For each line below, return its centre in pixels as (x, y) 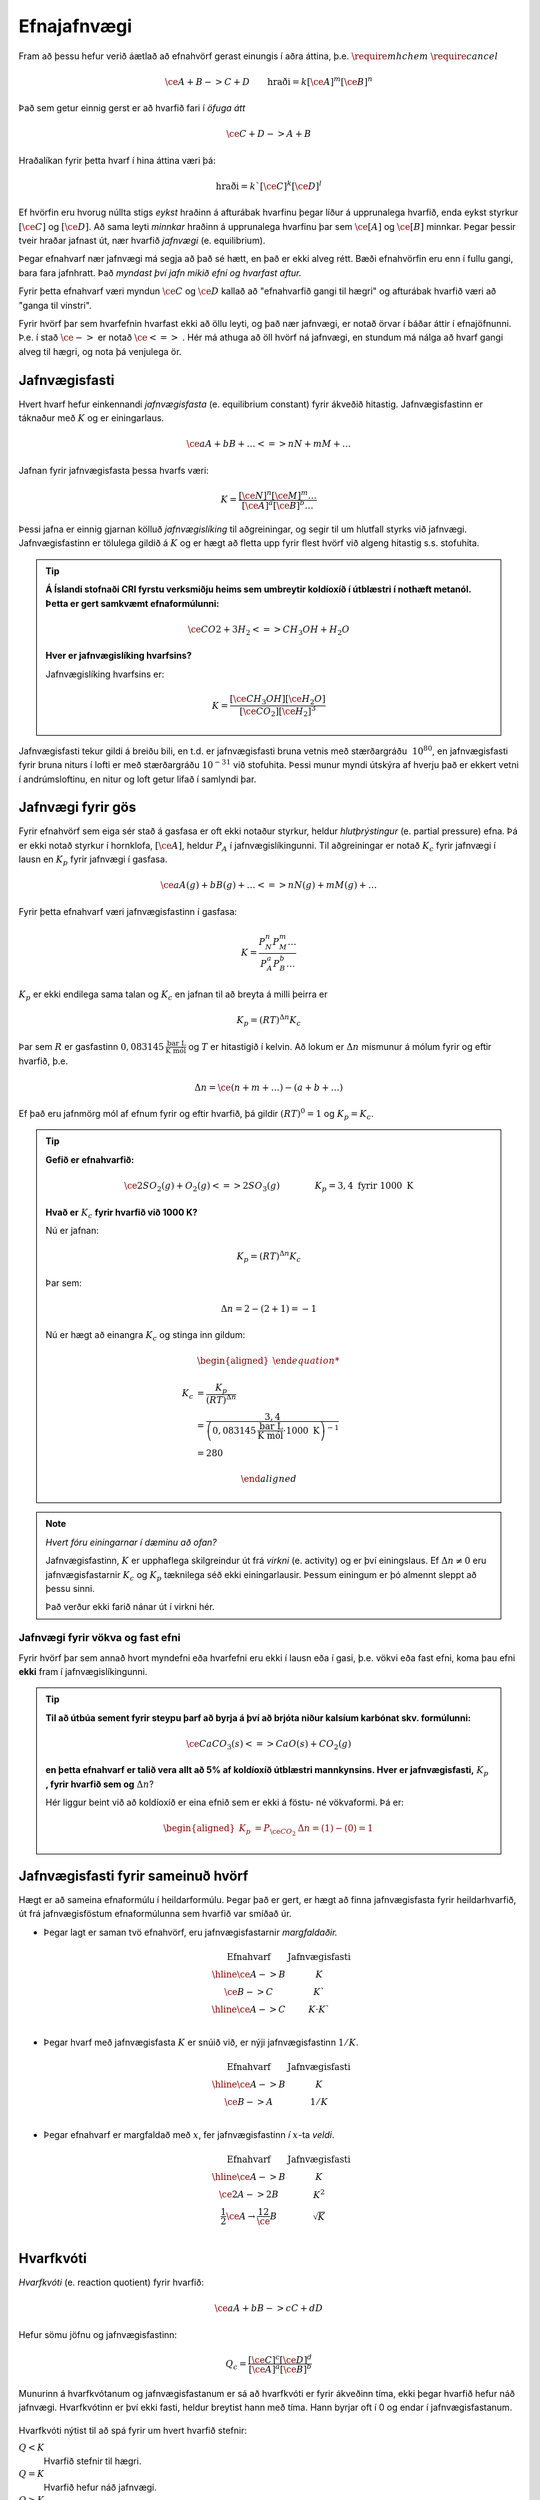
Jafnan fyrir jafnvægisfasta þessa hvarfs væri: (113, 470)
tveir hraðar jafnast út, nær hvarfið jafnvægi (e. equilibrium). (142, 241)
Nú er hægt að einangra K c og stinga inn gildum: (145, 1336)
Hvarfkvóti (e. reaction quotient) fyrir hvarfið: (111, 2282)
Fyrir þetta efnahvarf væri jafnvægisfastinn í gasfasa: (128, 911)
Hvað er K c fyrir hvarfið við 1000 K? (121, 1213)
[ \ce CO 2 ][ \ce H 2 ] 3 (278, 711)
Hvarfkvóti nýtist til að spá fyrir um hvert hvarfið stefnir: (132, 2430)
